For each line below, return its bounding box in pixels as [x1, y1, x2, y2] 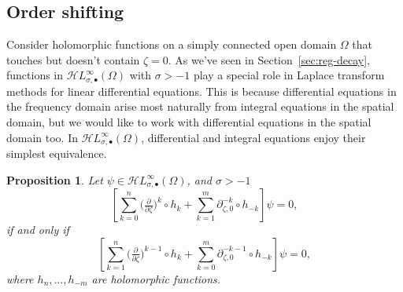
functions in [6, 67, 64, 83]
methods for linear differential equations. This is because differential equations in [6, 82, 397, 99]
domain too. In [6, 129, 79, 145]
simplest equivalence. [6, 145, 107, 162]
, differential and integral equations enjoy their [141, 129, 366, 145]
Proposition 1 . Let [6, 171, 103, 188]
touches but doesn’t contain [6, 51, 140, 68]
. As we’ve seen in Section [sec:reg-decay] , [168, 51, 370, 68]
